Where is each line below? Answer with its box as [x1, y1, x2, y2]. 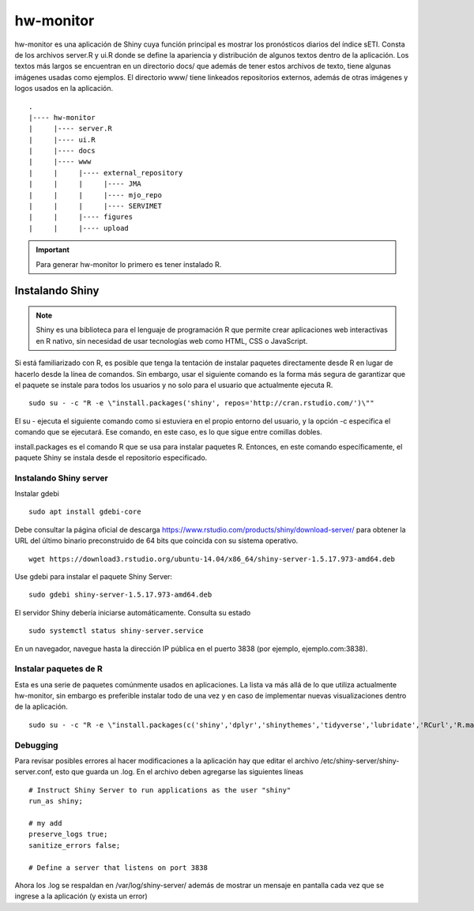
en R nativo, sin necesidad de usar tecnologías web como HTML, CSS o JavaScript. [36, 336, 308, 345]
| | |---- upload [28, 224, 130, 232]
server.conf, [14, 767, 55, 777]
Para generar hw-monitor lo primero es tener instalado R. [36, 259, 222, 269]
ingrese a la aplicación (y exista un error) [14, 891, 148, 901]
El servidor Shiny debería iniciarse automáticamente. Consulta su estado [14, 608, 251, 617]
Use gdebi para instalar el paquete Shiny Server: [14, 571, 173, 581]
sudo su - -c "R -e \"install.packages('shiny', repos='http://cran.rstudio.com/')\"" [28, 399, 374, 408]
